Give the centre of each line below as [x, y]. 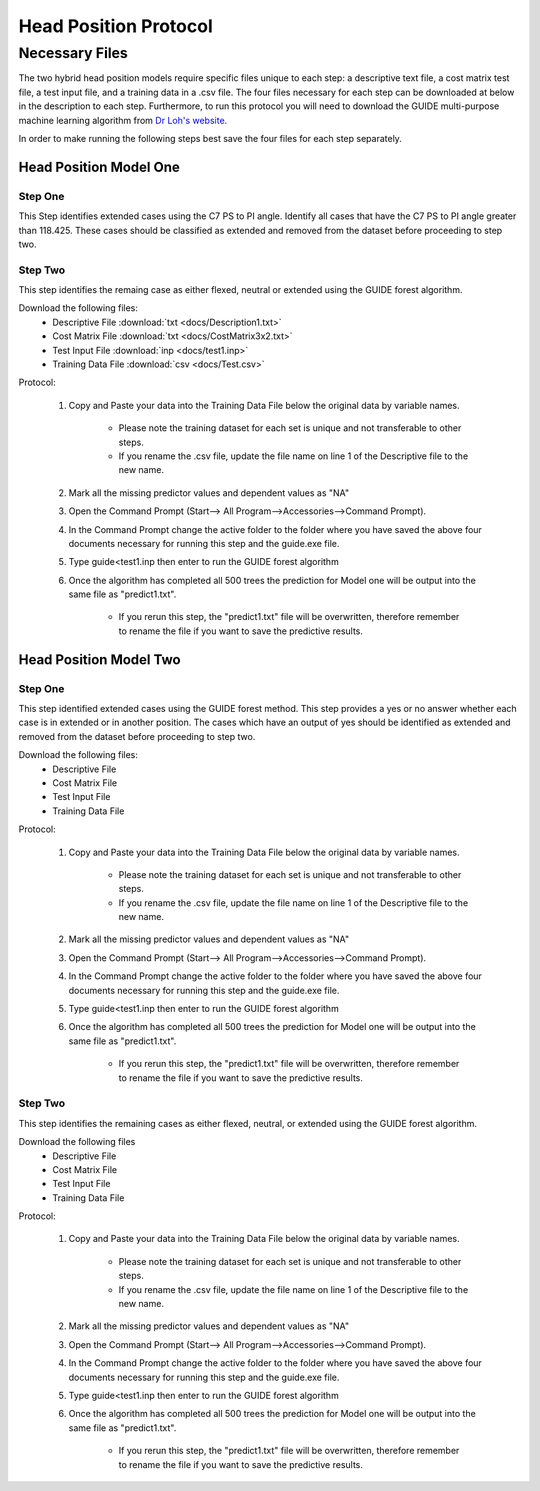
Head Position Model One [99, 166]
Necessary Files [73, 53]
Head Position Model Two [99, 659]
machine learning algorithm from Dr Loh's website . [123, 120]
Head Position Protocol [116, 26]
